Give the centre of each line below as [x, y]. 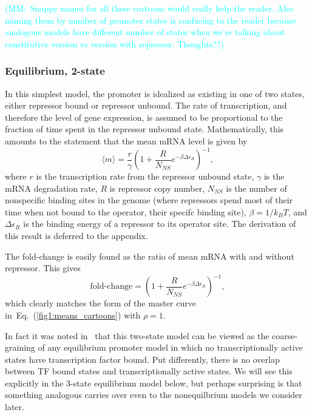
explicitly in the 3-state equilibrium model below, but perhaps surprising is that [154, 383]
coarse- [285, 335]
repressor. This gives [43, 268]
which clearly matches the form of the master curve [100, 303]
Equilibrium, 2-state [55, 71]
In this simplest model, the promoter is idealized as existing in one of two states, [155, 93]
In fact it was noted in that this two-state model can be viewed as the [137, 335]
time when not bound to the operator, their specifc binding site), [126, 211]
